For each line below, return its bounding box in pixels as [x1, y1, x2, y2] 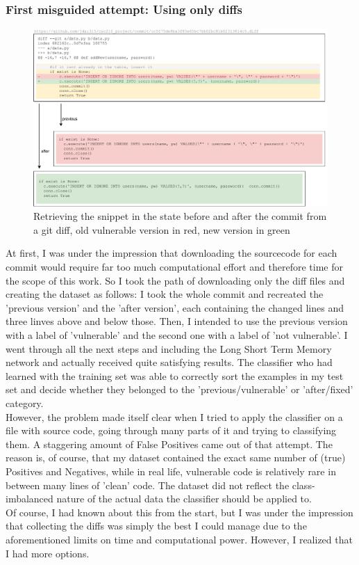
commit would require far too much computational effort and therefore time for [6, 260, 343, 274]
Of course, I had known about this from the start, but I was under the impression [6, 504, 353, 519]
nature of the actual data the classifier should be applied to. [56, 491, 312, 506]
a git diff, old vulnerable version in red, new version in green [33, 222, 290, 237]
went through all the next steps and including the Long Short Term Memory [6, 341, 332, 356]
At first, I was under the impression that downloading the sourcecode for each [6, 246, 337, 260]
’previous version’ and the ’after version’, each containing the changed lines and [6, 300, 344, 315]
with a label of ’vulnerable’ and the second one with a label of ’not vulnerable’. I [6, 328, 348, 342]
